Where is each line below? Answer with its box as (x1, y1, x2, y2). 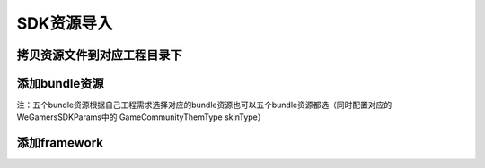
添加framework (16, 135, 103, 151)
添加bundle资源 (16, 76, 104, 91)
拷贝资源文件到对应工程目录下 (16, 47, 182, 63)
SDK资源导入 (16, 13, 113, 33)
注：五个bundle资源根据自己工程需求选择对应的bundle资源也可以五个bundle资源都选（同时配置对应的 (16, 99, 392, 111)
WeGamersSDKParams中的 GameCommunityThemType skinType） (16, 112, 266, 122)
